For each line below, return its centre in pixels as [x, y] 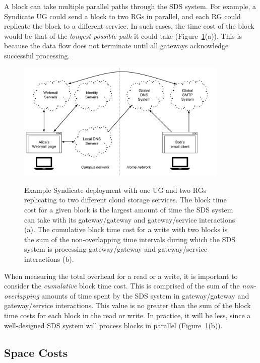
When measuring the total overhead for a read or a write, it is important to [121, 276]
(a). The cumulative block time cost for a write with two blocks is [126, 229]
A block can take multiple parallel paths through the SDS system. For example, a [130, 6]
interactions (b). [49, 259]
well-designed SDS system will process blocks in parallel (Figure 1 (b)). [113, 325]
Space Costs [36, 352]
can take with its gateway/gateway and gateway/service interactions [130, 219]
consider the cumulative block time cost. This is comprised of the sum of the [122, 286]
